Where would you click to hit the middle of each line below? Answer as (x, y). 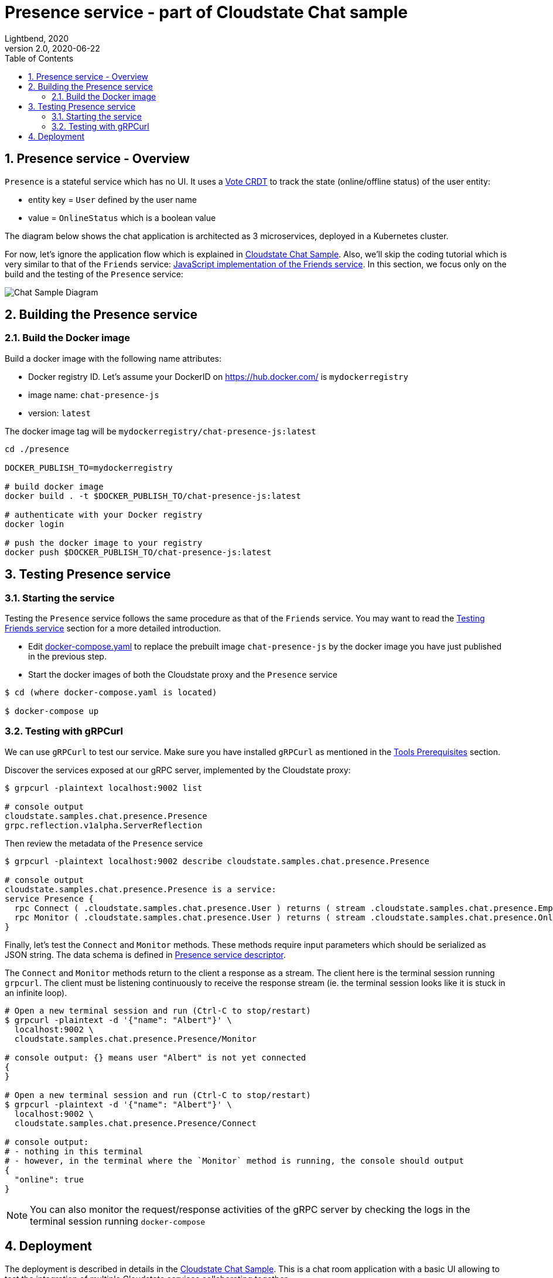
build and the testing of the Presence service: (94, 274)
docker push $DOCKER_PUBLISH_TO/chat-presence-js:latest (138, 552)
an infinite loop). (36, 993)
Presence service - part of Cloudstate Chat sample (206, 12)
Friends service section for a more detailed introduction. (113, 628)
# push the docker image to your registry (104, 543)
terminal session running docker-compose (118, 1221)
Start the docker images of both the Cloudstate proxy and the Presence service (183, 675)
